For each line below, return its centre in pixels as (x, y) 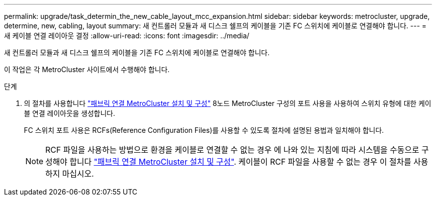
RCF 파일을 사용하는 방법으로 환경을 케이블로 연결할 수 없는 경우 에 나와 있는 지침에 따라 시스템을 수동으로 (232, 150)
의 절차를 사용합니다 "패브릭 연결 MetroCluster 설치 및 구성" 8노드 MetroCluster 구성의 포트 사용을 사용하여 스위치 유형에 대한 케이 (228, 103)
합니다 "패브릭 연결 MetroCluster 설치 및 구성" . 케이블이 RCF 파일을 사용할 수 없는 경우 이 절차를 (240, 162)
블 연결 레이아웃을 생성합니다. (70, 113)
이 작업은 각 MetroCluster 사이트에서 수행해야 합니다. (87, 69)
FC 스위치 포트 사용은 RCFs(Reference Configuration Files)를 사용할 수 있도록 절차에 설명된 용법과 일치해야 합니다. (204, 130)
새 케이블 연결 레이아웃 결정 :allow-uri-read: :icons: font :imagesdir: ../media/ (127, 36)
